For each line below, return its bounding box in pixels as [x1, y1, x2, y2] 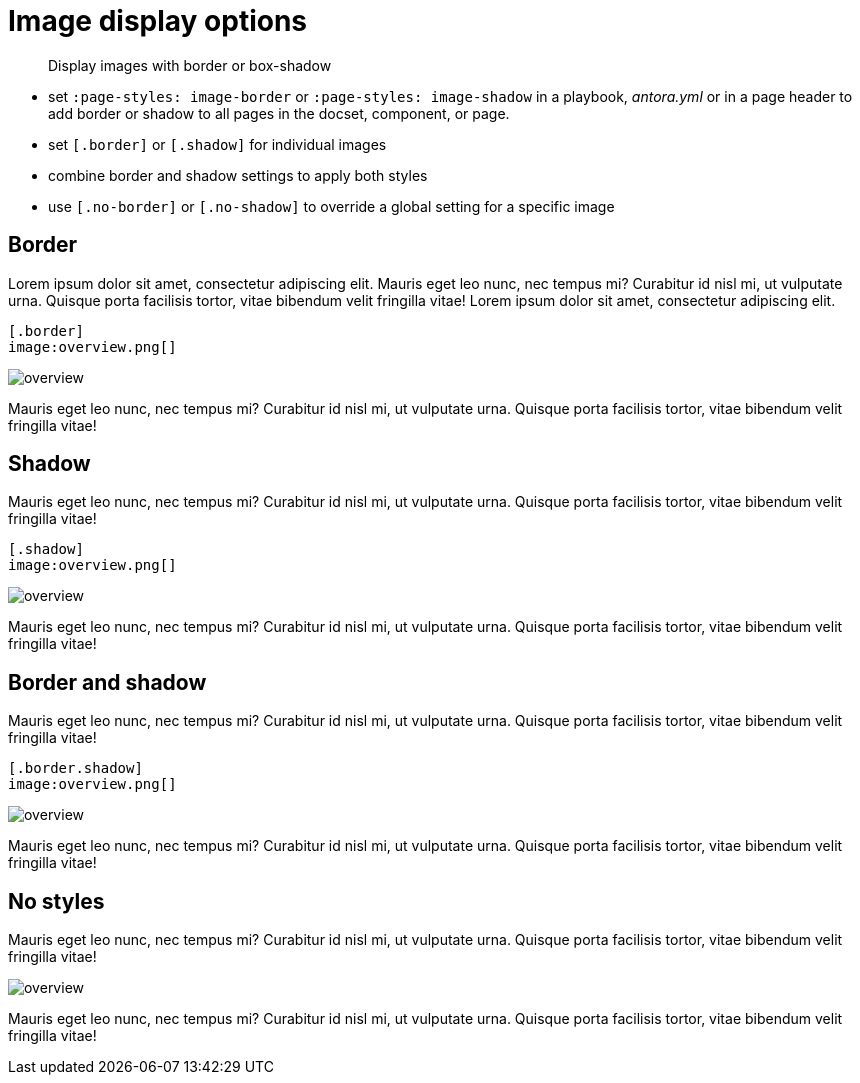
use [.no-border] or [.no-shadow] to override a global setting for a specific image [48, 197, 615, 215]
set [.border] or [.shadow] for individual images [48, 135, 387, 153]
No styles [8, 888, 105, 914]
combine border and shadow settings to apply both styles [48, 166, 428, 184]
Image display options [8, 4, 308, 38]
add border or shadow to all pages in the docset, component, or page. [48, 104, 510, 122]
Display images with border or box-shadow [48, 56, 332, 74]
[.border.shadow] [8, 760, 143, 777]
